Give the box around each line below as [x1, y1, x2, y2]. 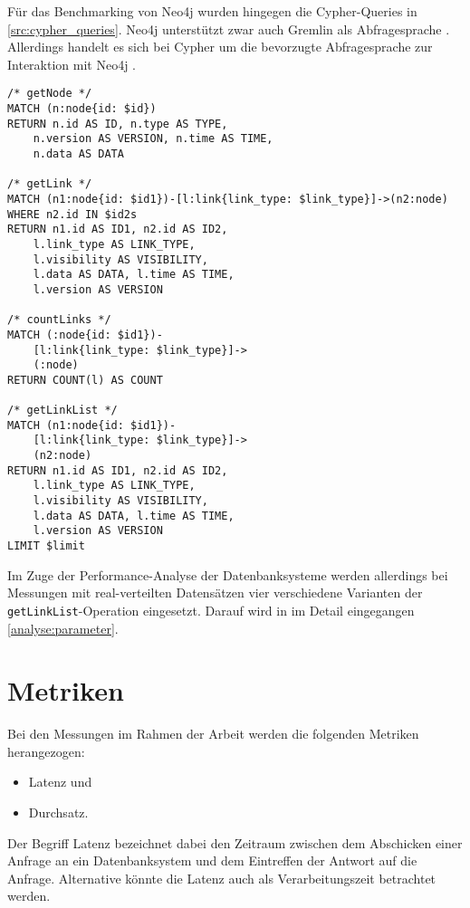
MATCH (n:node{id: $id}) [7, 102, 157, 116]
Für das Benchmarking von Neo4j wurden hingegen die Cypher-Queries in [7, 2, 417, 20]
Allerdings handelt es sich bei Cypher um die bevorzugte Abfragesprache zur [7, 37, 433, 56]
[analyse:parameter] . [7, 618, 119, 637]
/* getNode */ [7, 87, 92, 100]
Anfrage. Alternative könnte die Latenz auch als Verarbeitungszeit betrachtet [7, 868, 436, 887]
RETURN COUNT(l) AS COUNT [7, 373, 163, 387]
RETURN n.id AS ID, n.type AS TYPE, [7, 117, 228, 130]
